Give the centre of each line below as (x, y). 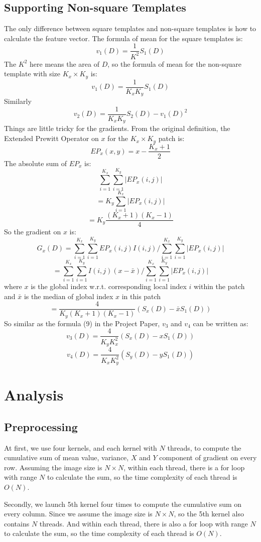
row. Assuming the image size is (53, 467)
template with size (32, 74)
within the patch (219, 286)
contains (17, 523)
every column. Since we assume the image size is (78, 514)
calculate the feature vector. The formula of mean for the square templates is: (123, 38)
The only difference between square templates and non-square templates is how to (130, 28)
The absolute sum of (35, 163)
